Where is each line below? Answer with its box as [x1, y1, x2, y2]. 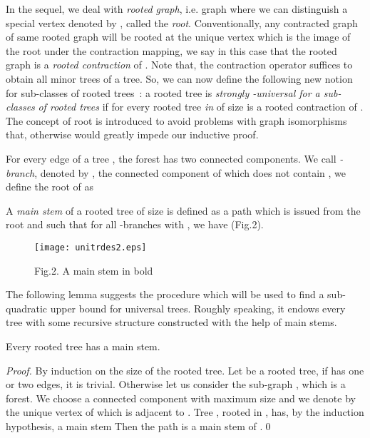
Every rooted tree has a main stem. [6, 338, 160, 353]
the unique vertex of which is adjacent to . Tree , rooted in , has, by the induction [6, 404, 364, 419]
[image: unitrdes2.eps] [34, 242, 147, 253]
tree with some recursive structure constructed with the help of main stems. [6, 315, 337, 330]
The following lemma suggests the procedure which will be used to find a [6, 287, 324, 302]
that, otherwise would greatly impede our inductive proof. [6, 127, 259, 142]
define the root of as [6, 179, 94, 194]
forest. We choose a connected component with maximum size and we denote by [6, 390, 356, 405]
